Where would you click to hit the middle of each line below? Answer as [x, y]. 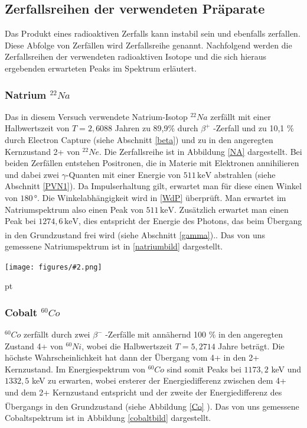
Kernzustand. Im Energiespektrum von [75, 369]
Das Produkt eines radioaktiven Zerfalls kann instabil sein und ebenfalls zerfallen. [153, 33]
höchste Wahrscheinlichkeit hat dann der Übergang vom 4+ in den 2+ [132, 357]
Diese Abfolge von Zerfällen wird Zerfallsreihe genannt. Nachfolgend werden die [148, 45]
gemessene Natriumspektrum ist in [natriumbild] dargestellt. [114, 246]
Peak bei [20, 221]
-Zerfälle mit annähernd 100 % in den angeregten [194, 334]
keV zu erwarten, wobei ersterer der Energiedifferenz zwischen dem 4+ [159, 380]
